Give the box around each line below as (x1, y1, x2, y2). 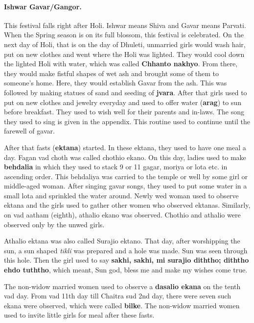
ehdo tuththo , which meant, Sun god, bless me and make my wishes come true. (4, 265, 248, 275)
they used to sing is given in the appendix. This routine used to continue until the (4, 116, 250, 126)
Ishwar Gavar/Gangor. (4, 1, 82, 11)
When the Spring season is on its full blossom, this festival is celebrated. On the (4, 29, 244, 40)
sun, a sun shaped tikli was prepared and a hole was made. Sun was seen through (4, 245, 248, 255)
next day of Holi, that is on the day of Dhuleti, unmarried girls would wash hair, (4, 39, 246, 49)
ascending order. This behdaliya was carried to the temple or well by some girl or (4, 171, 248, 181)
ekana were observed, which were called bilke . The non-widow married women (4, 300, 240, 310)
